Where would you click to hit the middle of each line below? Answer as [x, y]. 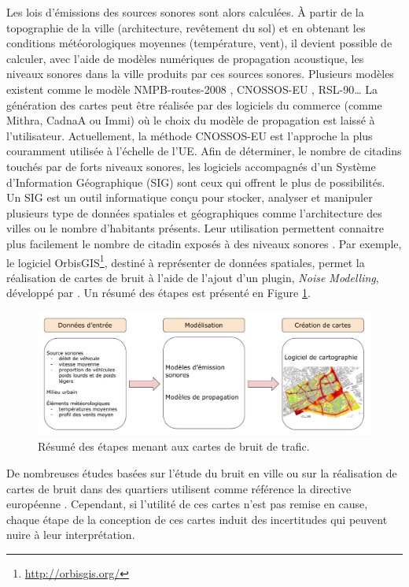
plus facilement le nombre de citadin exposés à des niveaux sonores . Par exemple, [204, 243]
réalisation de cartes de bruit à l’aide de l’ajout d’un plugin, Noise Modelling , [193, 277]
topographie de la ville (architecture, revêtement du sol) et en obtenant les [186, 27]
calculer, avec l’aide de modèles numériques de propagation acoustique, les [185, 58]
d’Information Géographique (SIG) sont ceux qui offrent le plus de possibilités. [196, 182]
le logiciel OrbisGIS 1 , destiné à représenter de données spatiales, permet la [186, 261]
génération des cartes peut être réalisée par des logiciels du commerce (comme [194, 104]
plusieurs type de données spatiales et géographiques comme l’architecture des [194, 212]
